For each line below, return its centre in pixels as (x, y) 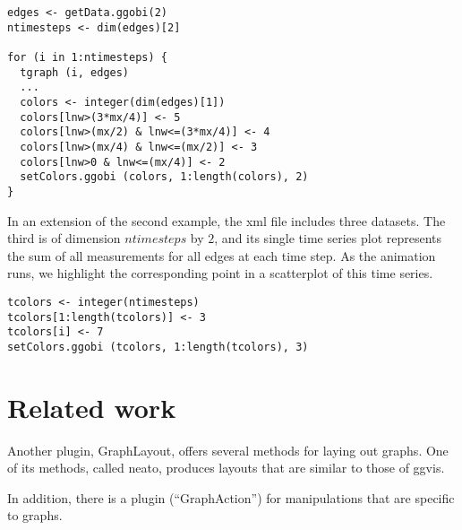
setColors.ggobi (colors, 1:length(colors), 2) (164, 177)
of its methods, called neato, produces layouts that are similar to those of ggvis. (226, 468)
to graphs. (35, 515)
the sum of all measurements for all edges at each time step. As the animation (222, 255)
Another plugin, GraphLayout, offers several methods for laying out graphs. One (228, 450)
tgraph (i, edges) (75, 72)
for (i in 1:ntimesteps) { (87, 57)
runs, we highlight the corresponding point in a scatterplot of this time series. (220, 273)
